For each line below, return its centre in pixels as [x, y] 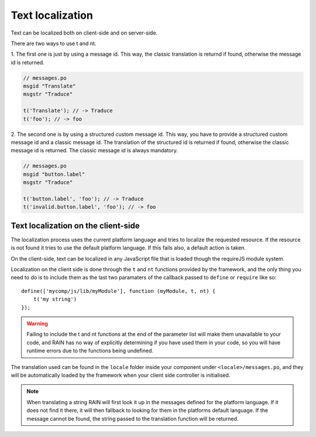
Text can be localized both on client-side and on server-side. [84, 33]
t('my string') [55, 299]
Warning [37, 323]
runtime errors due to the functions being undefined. [90, 351]
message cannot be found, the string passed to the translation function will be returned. [133, 418]
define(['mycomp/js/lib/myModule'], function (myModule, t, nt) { [118, 291]
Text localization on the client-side [75, 226]
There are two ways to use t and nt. [54, 43]
